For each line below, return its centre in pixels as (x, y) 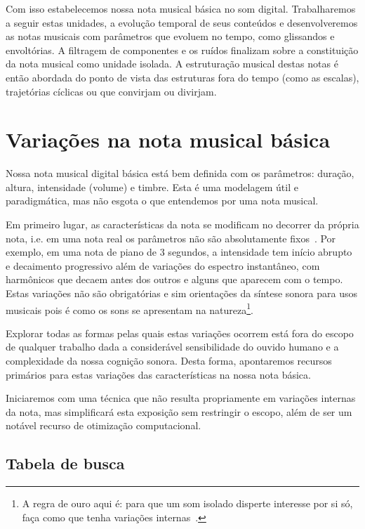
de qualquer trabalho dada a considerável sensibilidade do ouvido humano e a (172, 347)
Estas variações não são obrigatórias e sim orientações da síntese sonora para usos (182, 293)
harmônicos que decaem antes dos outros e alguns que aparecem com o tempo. (174, 279)
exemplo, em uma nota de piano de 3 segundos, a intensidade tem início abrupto (179, 252)
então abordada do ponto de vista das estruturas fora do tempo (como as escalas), (182, 77)
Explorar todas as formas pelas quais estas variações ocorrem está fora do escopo (180, 333)
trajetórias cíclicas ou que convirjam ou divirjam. (111, 91)
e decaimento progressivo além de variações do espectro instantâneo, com (163, 265)
